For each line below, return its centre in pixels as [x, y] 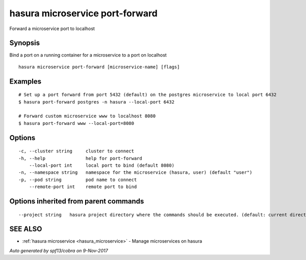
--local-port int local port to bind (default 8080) [101, 165]
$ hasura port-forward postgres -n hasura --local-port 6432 [96, 102]
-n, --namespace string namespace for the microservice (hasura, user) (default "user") [135, 173]
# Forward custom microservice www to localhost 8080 [87, 116]
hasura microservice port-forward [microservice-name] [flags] [99, 67]
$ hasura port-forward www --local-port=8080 [76, 123]
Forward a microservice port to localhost [52, 29]
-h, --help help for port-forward [80, 158]
